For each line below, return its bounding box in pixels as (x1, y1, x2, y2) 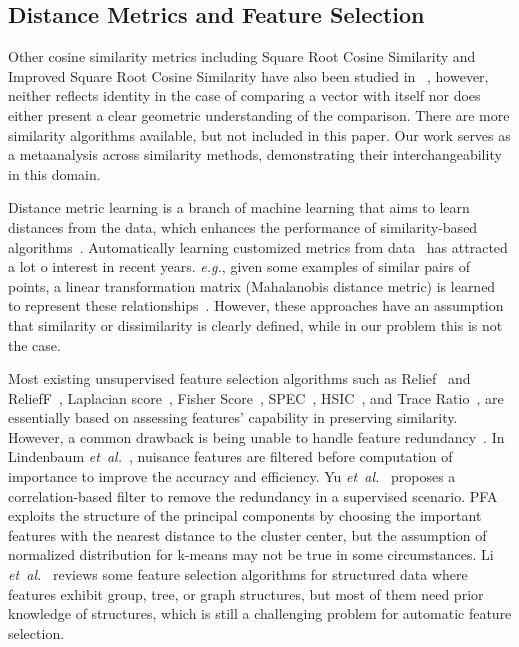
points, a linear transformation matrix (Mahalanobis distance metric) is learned (8, 275, 496, 296)
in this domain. (8, 163, 101, 184)
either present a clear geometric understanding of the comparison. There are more (8, 104, 510, 125)
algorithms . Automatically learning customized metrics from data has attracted (8, 236, 508, 257)
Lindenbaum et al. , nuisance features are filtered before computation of (8, 446, 453, 467)
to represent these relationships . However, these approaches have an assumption (8, 295, 504, 316)
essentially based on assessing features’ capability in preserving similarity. (8, 407, 458, 428)
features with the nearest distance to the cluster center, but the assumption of (8, 524, 487, 545)
